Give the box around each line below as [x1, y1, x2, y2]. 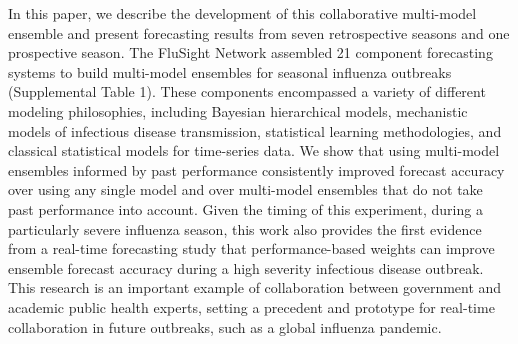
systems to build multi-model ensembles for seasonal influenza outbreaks [8, 61, 452, 82]
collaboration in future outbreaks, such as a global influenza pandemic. [8, 316, 442, 337]
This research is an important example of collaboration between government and [8, 277, 502, 298]
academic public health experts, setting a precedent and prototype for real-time [8, 296, 495, 317]
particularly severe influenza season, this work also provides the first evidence [8, 218, 482, 239]
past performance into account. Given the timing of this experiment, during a [8, 198, 483, 219]
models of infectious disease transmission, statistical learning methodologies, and [8, 120, 502, 141]
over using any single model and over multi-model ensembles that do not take [8, 179, 483, 200]
